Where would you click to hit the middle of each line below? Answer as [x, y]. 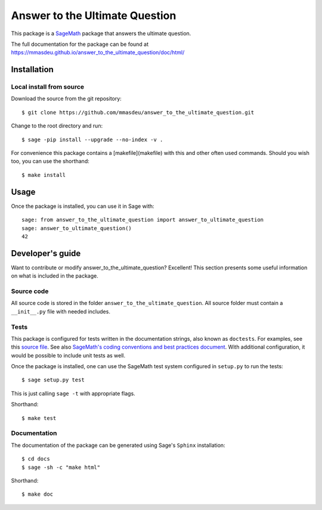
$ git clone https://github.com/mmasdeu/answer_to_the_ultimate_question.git [138, 112]
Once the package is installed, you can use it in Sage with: [83, 206]
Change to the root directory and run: [57, 126]
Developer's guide [46, 253]
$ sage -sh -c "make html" [61, 467]
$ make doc [38, 494]
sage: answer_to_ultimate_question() [77, 228]
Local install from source [48, 87]
